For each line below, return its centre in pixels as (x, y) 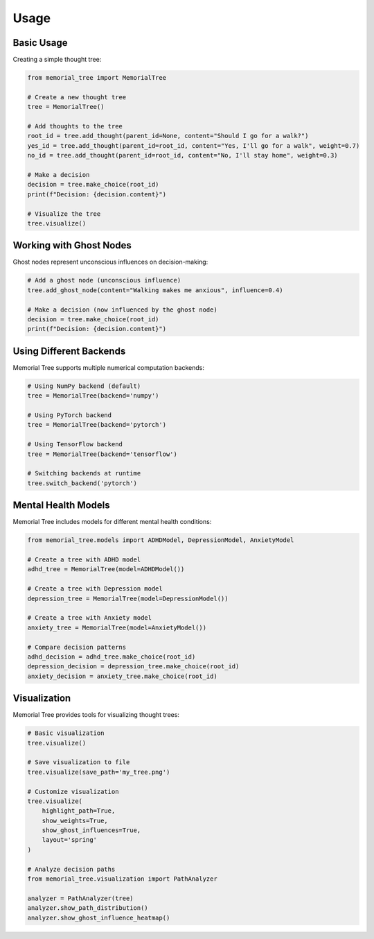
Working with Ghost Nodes (72, 245)
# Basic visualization (66, 733)
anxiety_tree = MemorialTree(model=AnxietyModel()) (117, 627)
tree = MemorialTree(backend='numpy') (93, 396)
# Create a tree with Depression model (95, 589)
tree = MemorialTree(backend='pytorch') (97, 425)
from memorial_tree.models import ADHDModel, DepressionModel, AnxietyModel (161, 540)
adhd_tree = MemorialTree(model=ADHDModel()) (106, 569)
